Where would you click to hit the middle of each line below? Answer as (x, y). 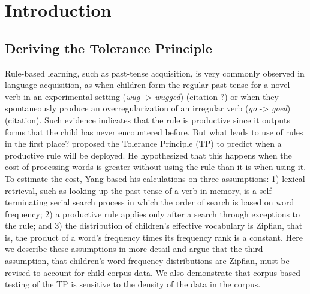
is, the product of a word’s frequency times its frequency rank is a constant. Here (154, 237)
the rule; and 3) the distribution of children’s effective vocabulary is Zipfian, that (154, 225)
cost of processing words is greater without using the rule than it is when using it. (156, 167)
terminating (26, 202)
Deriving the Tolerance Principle (109, 48)
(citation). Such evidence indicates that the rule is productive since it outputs (148, 119)
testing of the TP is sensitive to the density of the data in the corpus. (133, 284)
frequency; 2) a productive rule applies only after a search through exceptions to (153, 213)
